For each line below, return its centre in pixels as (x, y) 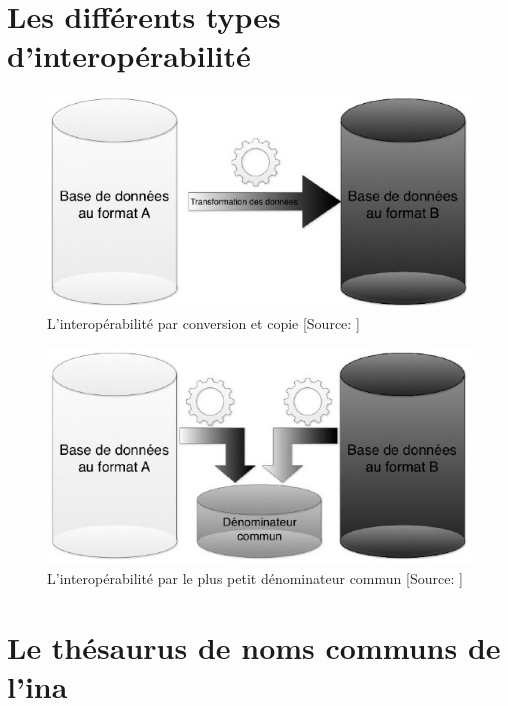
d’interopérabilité (129, 55)
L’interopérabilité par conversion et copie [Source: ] (203, 323)
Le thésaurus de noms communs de (254, 646)
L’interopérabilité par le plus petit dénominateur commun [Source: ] (255, 577)
